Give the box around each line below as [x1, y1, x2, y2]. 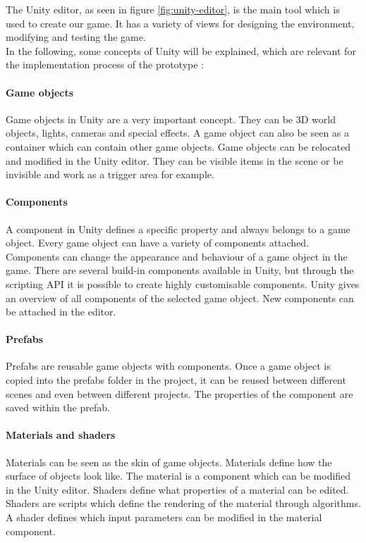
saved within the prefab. [6, 400, 110, 415]
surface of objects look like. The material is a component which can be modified [6, 468, 351, 483]
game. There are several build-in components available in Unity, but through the [6, 263, 354, 277]
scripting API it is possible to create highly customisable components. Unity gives [6, 276, 360, 291]
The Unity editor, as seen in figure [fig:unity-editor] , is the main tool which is [6, 2, 340, 16]
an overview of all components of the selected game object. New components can [6, 290, 354, 305]
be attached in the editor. [6, 304, 116, 319]
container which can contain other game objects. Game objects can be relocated [6, 139, 351, 154]
